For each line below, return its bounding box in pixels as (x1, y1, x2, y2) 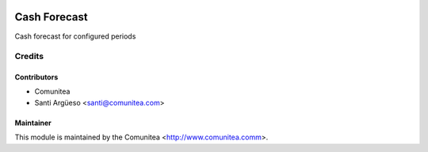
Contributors (14, 72, 59, 82)
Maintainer (14, 118, 52, 128)
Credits (14, 51, 44, 62)
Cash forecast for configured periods (14, 32, 136, 41)
